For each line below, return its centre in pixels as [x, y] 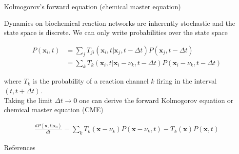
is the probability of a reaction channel [91, 81]
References [20, 147]
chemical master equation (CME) [54, 110]
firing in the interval [187, 81]
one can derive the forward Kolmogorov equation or [156, 100]
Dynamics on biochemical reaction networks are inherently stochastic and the [119, 23]
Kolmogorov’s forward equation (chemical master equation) [92, 6]
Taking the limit [28, 100]
